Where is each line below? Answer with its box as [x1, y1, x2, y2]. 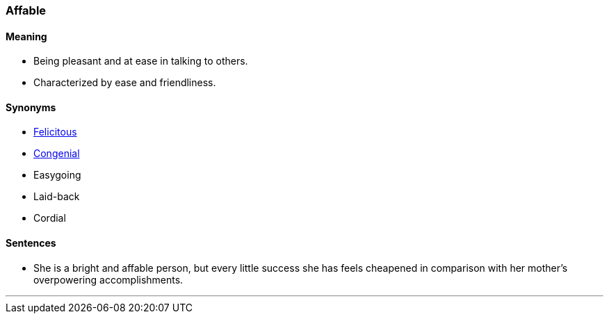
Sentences [6, 237, 56, 250]
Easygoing [33, 169, 81, 181]
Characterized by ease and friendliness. [33, 76, 216, 89]
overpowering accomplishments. [33, 273, 184, 286]
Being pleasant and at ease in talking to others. [33, 55, 248, 67]
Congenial [33, 147, 80, 160]
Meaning [6, 30, 47, 42]
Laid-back [33, 190, 80, 203]
